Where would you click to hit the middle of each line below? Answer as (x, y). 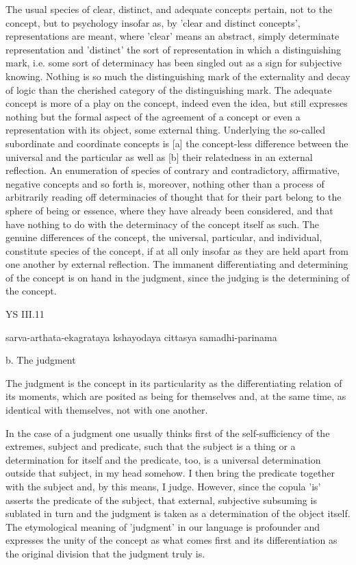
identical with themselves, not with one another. (107, 410)
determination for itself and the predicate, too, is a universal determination (163, 459)
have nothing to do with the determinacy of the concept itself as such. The (162, 224)
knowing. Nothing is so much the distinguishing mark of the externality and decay (178, 76)
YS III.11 (25, 314)
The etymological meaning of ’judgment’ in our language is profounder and (163, 526)
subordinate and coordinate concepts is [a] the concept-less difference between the (177, 143)
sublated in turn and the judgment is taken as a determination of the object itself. (178, 513)
